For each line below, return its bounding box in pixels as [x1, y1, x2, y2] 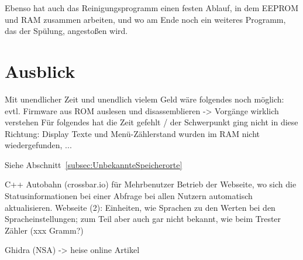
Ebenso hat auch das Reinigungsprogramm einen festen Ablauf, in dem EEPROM [5, 2, 299, 13]
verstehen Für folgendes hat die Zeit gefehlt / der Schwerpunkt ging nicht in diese [5, 116, 298, 128]
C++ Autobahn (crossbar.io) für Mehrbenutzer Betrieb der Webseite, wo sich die [5, 178, 297, 190]
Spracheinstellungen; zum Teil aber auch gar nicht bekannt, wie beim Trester [5, 213, 281, 225]
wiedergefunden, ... [5, 139, 72, 151]
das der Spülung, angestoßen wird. [5, 25, 128, 37]
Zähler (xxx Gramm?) [5, 224, 84, 236]
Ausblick [5, 59, 75, 83]
